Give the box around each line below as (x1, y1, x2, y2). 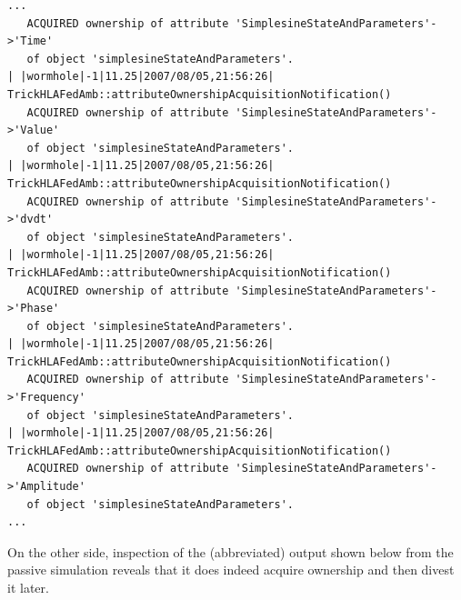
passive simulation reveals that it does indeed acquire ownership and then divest (7, 560, 455, 579)
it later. (7, 578, 49, 596)
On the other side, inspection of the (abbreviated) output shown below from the (7, 542, 454, 561)
